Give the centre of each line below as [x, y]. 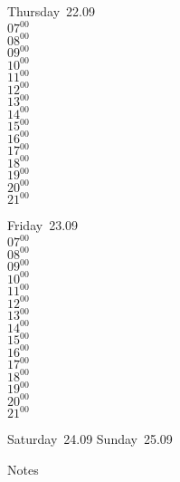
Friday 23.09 [43, 225]
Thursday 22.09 [51, 11]
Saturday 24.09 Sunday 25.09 [90, 439]
